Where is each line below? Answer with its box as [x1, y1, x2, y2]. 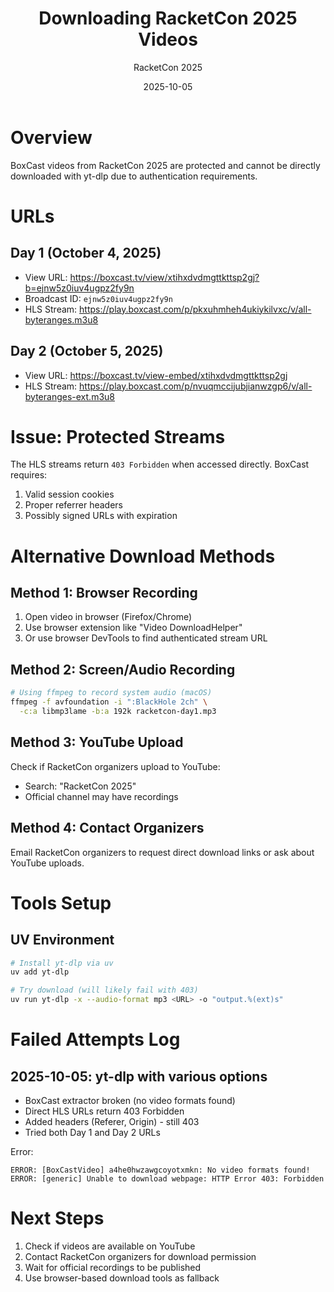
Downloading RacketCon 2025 [38, 7, 298, 30]
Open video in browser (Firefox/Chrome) [24, 611, 193, 623]
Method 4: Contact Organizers [10, 820, 205, 837]
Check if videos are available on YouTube [24, 1240, 196, 1252]
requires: [10, 469, 48, 481]
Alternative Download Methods [10, 545, 276, 567]
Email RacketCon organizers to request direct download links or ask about [10, 846, 315, 858]
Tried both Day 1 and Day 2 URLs [24, 1127, 161, 1138]
